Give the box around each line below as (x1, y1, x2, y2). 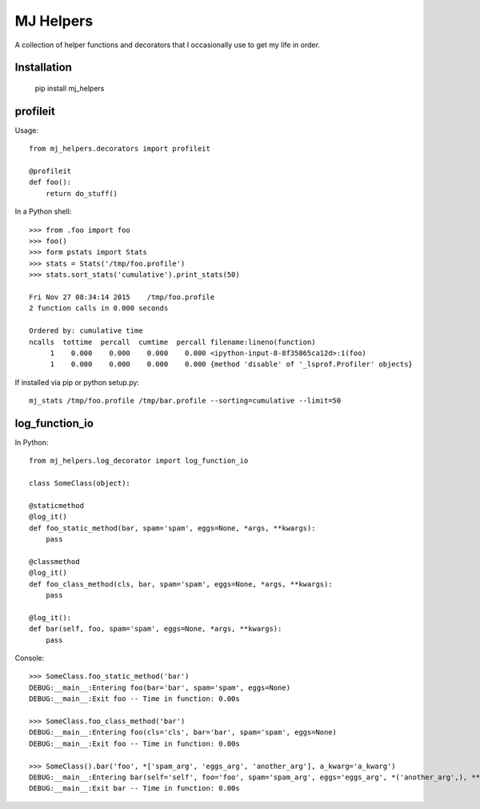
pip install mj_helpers (34, 83, 105, 93)
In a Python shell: (14, 206, 72, 216)
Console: (14, 653, 45, 663)
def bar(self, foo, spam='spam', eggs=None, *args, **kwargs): (29, 624, 282, 634)
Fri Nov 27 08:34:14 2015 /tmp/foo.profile (29, 292, 215, 302)
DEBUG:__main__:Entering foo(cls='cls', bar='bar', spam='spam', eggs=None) (29, 728, 338, 737)
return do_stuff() (45, 189, 118, 198)
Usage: (14, 125, 39, 135)
